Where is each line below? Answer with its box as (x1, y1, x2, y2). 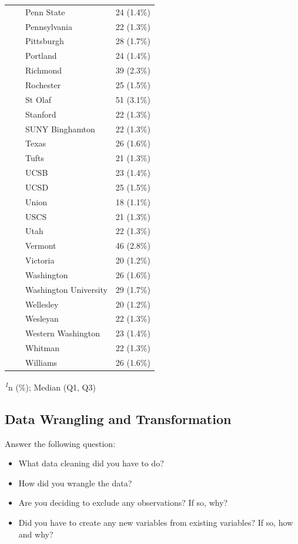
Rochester (25, 78, 61, 91)
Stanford (25, 108, 56, 120)
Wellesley (25, 298, 59, 310)
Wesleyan (25, 312, 59, 325)
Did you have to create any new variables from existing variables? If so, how (18, 516, 293, 528)
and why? (18, 528, 53, 540)
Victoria (25, 254, 55, 266)
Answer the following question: (5, 437, 116, 449)
